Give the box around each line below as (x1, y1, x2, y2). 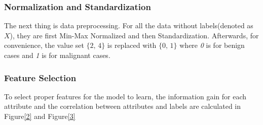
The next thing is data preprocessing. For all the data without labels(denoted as (4, 20, 253, 31)
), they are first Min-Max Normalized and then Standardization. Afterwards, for (10, 30, 259, 40)
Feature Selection (4, 71, 77, 84)
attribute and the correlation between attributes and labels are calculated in (4, 101, 241, 111)
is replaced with (107, 40, 157, 50)
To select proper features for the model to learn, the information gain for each (4, 91, 246, 101)
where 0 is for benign (179, 40, 245, 50)
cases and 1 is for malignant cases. (4, 50, 110, 60)
